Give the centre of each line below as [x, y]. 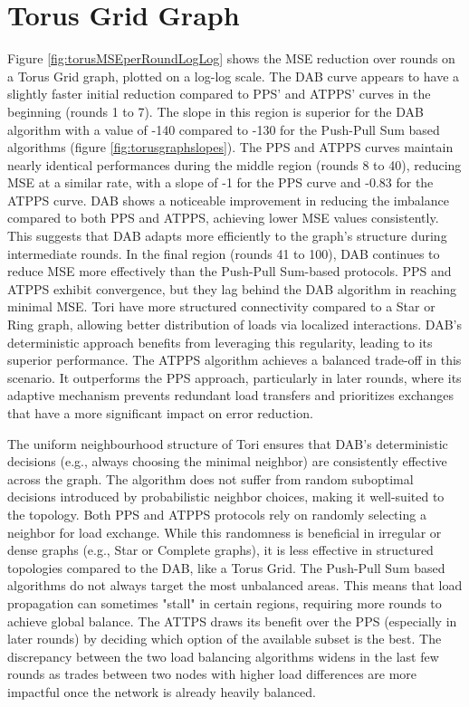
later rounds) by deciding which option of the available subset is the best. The [225, 639]
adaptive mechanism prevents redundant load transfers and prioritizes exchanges [231, 395]
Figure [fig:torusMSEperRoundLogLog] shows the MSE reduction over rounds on [231, 58]
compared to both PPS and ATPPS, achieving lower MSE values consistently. [223, 218]
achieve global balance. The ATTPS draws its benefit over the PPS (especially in [232, 621]
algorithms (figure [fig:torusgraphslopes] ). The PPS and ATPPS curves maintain [230, 147]
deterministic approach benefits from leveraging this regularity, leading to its [220, 342]
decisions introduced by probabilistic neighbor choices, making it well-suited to [226, 497]
